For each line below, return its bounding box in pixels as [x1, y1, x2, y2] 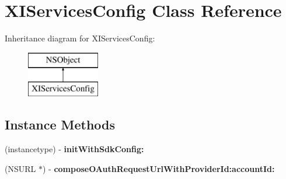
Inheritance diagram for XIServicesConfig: [5, 32, 155, 44]
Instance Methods [5, 115, 115, 134]
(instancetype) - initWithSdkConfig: [5, 143, 144, 155]
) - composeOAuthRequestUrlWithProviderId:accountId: [42, 162, 275, 174]
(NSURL [5, 162, 36, 174]
